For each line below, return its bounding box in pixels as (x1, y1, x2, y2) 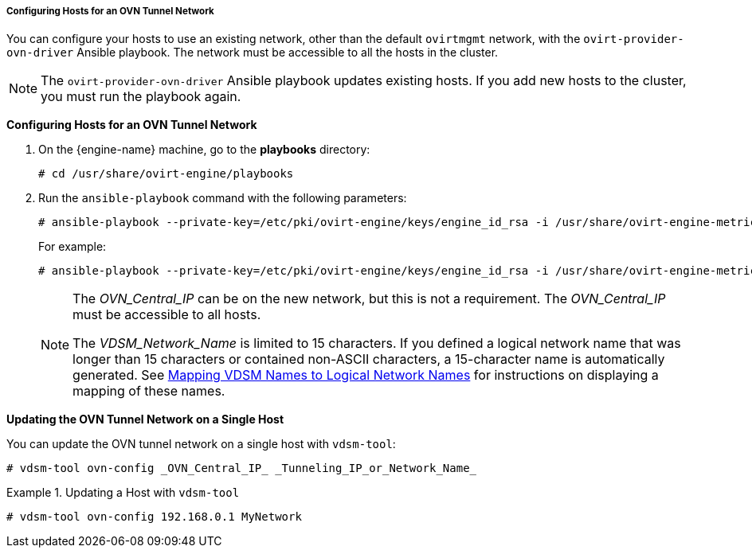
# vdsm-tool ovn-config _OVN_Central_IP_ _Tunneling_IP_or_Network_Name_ (6, 462, 477, 475)
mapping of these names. (72, 383, 225, 400)
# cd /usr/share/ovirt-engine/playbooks (38, 167, 294, 181)
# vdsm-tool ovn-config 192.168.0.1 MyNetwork (6, 510, 302, 524)
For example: (38, 240, 107, 254)
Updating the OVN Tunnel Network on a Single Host (6, 412, 284, 427)
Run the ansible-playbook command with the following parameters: (38, 191, 407, 205)
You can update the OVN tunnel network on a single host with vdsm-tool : (6, 437, 396, 451)
